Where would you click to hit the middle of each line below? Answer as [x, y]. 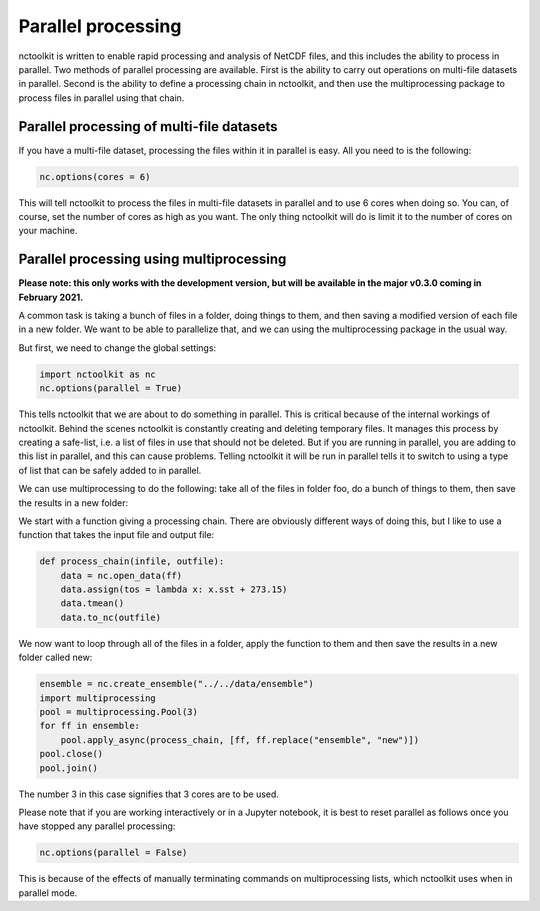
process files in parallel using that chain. [101, 97]
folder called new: [55, 657]
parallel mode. [48, 892]
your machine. [48, 231]
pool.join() [69, 768]
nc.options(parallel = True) [111, 388]
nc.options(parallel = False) [113, 853]
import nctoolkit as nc [98, 374]
